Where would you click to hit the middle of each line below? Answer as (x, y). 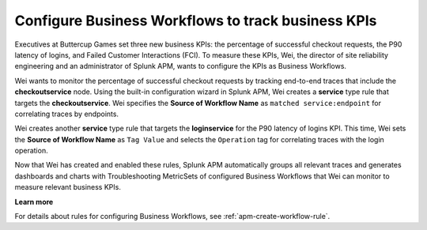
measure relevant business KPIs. (68, 187)
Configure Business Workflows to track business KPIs (196, 21)
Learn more (34, 202)
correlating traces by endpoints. (66, 114)
